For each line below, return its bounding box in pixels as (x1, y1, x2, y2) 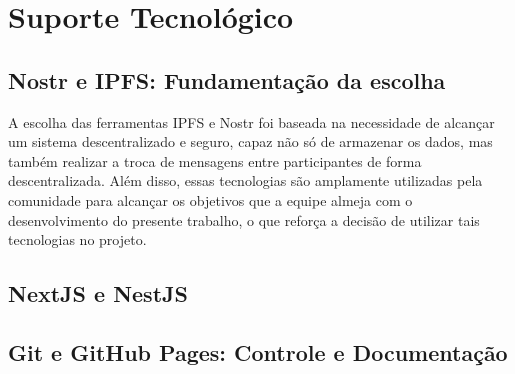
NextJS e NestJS (8, 278, 188, 309)
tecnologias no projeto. (8, 229, 147, 250)
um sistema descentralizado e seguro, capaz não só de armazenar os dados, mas (8, 131, 493, 152)
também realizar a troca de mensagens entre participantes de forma (8, 150, 422, 171)
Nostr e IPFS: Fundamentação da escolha (8, 64, 446, 95)
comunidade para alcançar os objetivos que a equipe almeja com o (8, 189, 413, 210)
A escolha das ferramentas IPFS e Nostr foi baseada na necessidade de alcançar (8, 111, 495, 132)
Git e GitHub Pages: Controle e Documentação (8, 336, 508, 367)
